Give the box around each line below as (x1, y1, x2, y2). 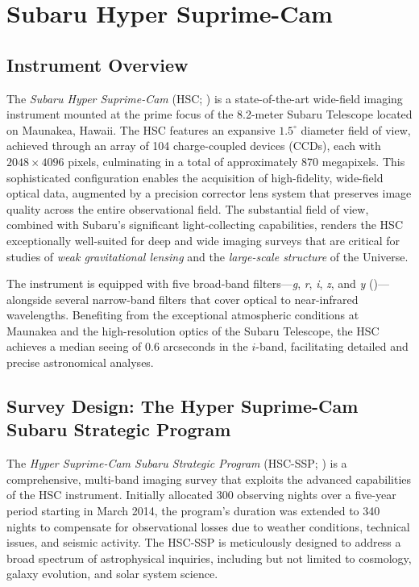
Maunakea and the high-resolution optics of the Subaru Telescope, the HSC (6, 322, 380, 339)
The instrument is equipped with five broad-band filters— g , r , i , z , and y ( (6, 275, 374, 292)
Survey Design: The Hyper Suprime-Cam (6, 393, 359, 418)
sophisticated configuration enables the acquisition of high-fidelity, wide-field (6, 169, 384, 185)
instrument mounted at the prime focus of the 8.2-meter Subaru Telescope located (6, 106, 413, 123)
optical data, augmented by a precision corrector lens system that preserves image (6, 185, 412, 202)
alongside (6, 290, 52, 307)
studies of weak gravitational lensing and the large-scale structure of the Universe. (6, 248, 409, 264)
